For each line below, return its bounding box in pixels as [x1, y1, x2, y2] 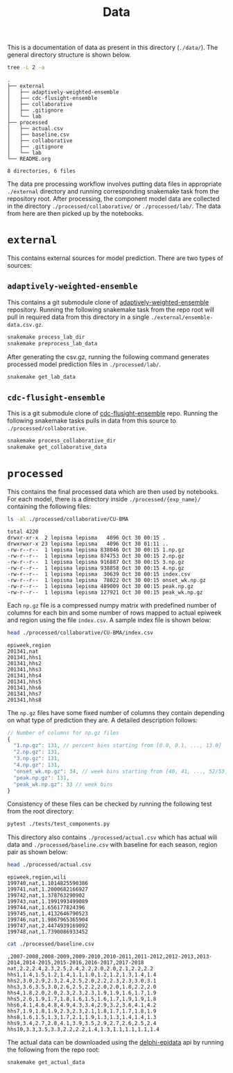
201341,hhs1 [7, 653, 42, 661]
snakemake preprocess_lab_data [7, 340, 98, 347]
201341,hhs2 [7, 660, 42, 667]
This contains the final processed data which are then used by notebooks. [7, 487, 219, 496]
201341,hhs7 [7, 690, 42, 697]
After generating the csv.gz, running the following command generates [7, 352, 210, 361]
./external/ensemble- [150, 314, 214, 321]
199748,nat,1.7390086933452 [7, 929, 89, 936]
